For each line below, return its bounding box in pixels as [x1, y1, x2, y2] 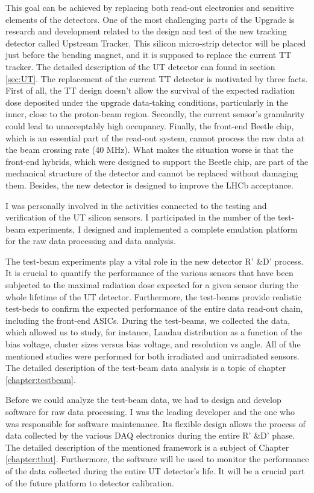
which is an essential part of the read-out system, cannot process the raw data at [5, 131, 305, 144]
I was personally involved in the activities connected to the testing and [5, 199, 267, 211]
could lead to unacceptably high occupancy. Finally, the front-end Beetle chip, [5, 119, 294, 132]
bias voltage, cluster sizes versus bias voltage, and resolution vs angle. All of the [5, 338, 301, 350]
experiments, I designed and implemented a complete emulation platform [28, 222, 298, 235]
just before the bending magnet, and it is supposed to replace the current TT [5, 48, 292, 61]
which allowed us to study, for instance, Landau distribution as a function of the [5, 326, 303, 338]
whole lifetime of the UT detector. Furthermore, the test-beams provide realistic [5, 290, 301, 303]
